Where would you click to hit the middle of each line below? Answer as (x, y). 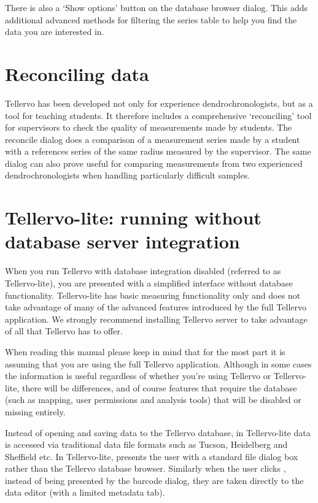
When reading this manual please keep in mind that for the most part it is (145, 351)
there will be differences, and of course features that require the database (159, 387)
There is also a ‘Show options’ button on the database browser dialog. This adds (156, 7)
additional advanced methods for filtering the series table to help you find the (151, 19)
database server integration (122, 241)
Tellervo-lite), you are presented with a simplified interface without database (149, 282)
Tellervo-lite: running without (133, 217)
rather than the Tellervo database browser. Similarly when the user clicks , (145, 468)
